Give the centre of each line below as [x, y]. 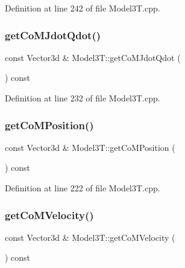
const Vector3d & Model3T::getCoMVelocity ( [90, 237]
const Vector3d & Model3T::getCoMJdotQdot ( [93, 57]
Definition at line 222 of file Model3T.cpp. [83, 188]
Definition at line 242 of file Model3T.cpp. [83, 8]
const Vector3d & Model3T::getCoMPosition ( [90, 147]
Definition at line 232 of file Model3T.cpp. [83, 98]
